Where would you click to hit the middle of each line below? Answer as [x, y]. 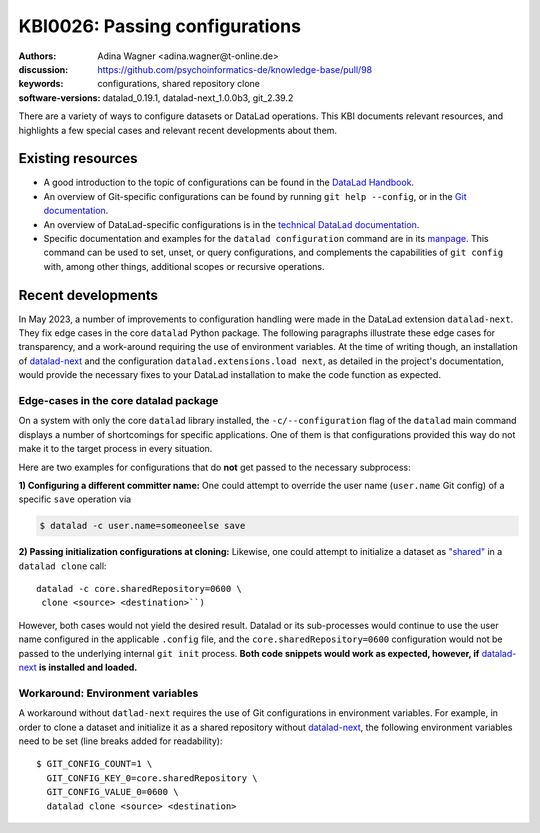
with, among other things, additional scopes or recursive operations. [184, 266]
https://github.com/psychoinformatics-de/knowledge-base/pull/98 [235, 69]
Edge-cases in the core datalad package [118, 400]
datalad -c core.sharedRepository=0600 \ [139, 589]
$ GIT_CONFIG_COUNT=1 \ [94, 764]
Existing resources [78, 158]
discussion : [43, 69]
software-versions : [59, 97]
